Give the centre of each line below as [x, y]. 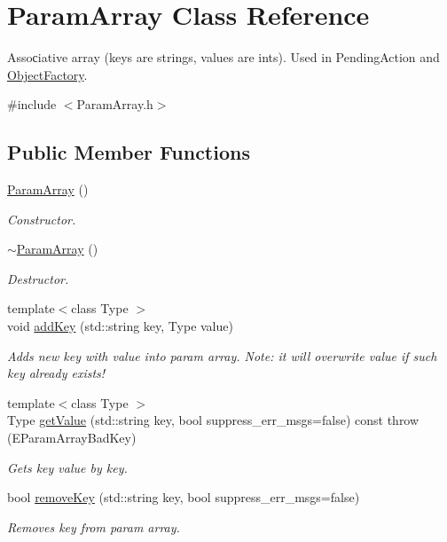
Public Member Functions [129, 152]
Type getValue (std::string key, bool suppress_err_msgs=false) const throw [213, 420]
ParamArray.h [115, 104]
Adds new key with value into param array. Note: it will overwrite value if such [222, 355]
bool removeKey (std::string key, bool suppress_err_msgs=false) [184, 497]
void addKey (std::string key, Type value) [120, 326]
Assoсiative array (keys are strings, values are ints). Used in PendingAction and [223, 57]
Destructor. [38, 278]
